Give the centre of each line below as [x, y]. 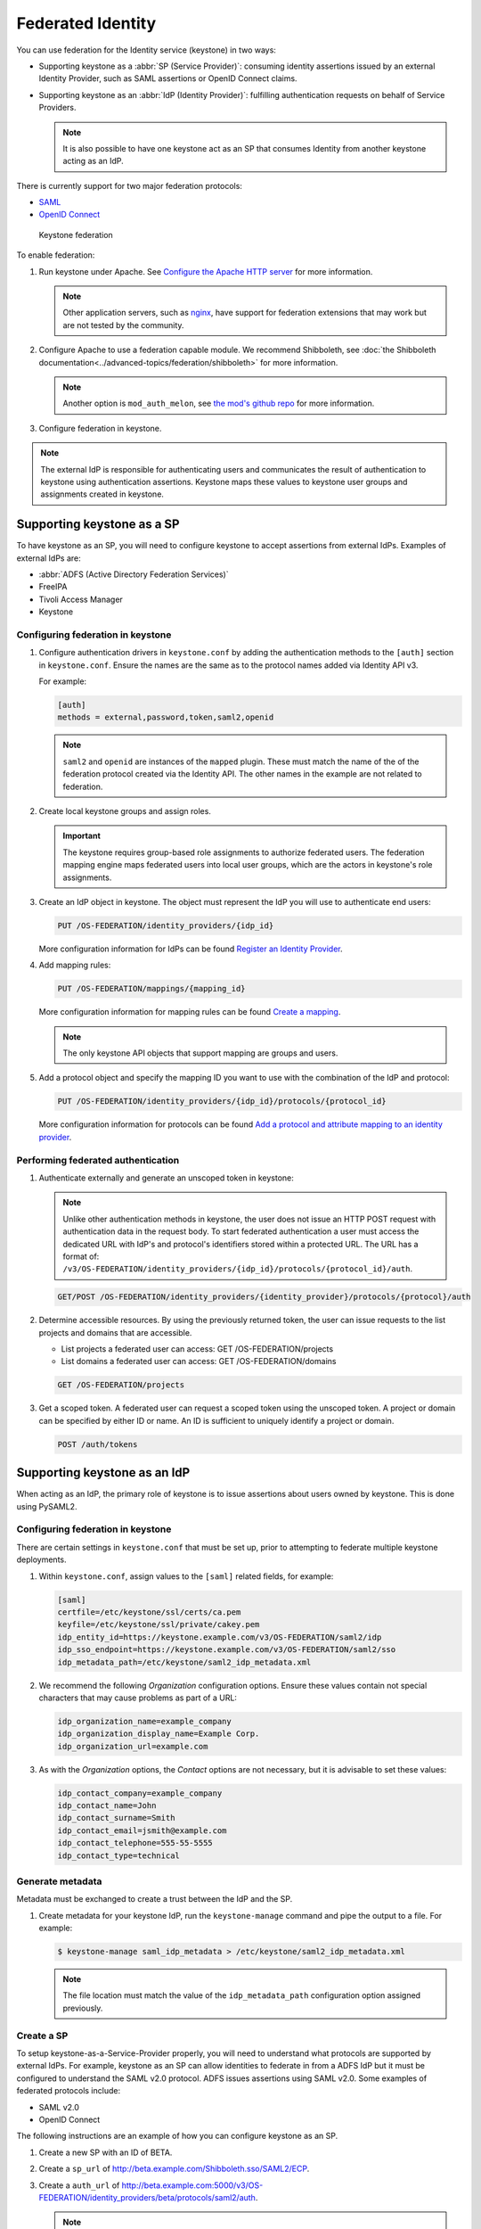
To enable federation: [56, 255]
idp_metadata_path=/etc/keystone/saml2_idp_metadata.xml [184, 1662]
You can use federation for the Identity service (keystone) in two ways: [146, 50]
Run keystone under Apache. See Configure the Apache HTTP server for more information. [206, 271]
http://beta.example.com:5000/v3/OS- [192, 2185]
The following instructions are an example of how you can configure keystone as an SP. [177, 2136]
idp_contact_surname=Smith [116, 1818]
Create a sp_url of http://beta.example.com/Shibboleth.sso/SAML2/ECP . [174, 2169]
